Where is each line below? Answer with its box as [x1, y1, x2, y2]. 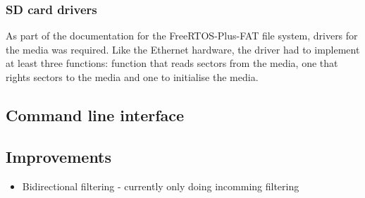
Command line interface [6, 104, 185, 125]
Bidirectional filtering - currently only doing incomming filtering [22, 178, 299, 193]
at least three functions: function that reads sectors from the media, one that [6, 56, 338, 70]
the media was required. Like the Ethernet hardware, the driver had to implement [6, 42, 360, 56]
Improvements [6, 145, 112, 167]
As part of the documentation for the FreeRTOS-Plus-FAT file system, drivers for [6, 28, 358, 43]
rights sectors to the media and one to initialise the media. [6, 70, 259, 84]
